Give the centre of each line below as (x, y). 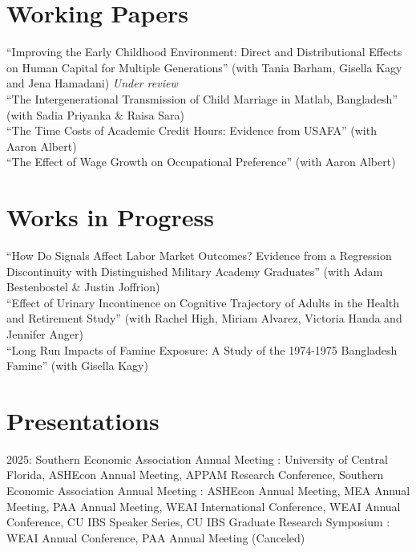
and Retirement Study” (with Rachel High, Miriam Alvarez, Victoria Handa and (204, 318)
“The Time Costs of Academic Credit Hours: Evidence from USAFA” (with (192, 130)
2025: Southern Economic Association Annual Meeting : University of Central (197, 459)
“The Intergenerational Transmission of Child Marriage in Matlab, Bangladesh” (202, 98)
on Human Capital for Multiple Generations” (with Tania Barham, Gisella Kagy (204, 67)
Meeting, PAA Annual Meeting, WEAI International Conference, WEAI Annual (204, 506)
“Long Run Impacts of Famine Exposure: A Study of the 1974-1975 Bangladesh (202, 349)
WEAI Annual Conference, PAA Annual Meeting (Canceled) (156, 537)
